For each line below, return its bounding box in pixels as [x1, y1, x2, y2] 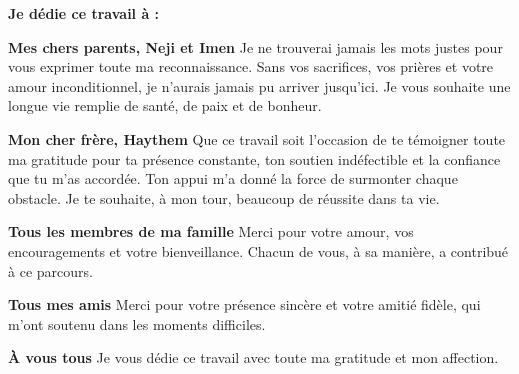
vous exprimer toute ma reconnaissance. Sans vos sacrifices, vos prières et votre [8, 56, 494, 77]
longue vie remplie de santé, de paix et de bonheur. [8, 95, 322, 116]
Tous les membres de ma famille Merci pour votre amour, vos [8, 221, 414, 242]
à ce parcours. [8, 260, 93, 281]
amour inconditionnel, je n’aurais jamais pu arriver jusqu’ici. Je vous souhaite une [8, 75, 511, 96]
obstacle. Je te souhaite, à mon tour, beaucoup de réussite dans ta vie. [8, 187, 440, 208]
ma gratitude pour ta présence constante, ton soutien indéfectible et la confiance [8, 148, 501, 169]
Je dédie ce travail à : [8, 3, 160, 23]
